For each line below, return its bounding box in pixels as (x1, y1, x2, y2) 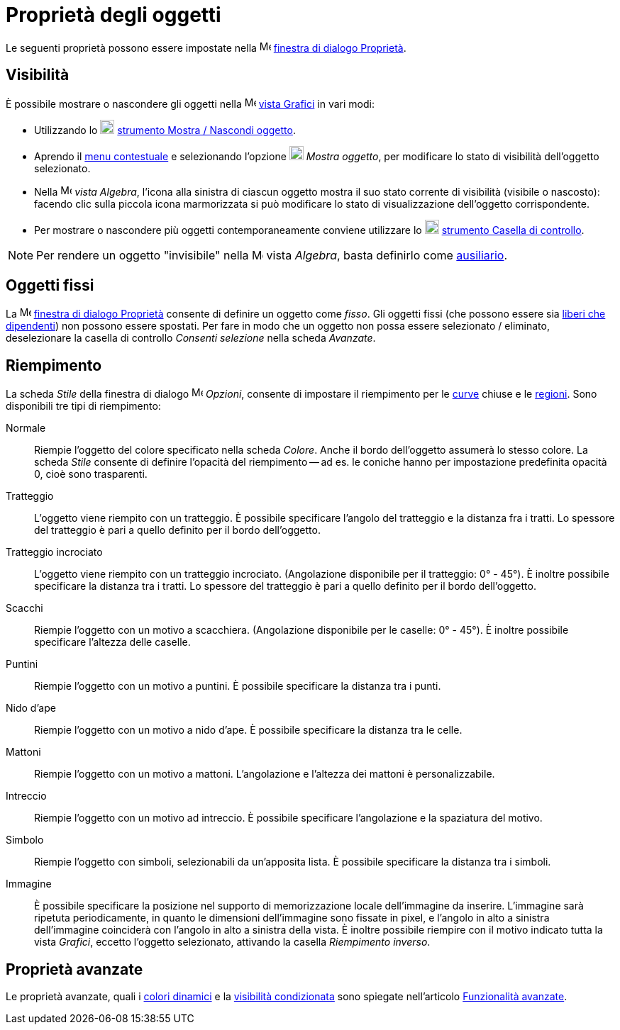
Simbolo (6, 834, 44, 846)
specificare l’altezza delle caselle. (34, 636, 191, 649)
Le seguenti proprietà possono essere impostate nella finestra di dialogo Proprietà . (6, 41, 406, 54)
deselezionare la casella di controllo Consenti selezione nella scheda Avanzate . (6, 332, 376, 345)
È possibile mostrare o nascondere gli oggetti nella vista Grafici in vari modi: (6, 97, 375, 110)
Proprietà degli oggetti (6, 3, 221, 27)
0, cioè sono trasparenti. (34, 468, 148, 481)
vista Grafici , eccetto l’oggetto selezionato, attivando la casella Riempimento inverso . (34, 936, 431, 948)
